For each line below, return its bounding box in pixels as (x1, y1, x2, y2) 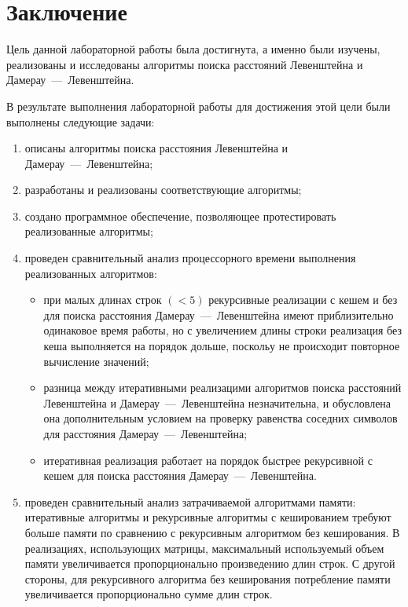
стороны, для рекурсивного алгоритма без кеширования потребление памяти (24, 570, 391, 587)
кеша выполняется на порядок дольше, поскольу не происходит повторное (43, 338, 400, 354)
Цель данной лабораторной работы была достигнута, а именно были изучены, (6, 41, 380, 57)
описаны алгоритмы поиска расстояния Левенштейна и (24, 140, 289, 156)
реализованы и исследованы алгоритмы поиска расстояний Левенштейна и (6, 56, 363, 72)
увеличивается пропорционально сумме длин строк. (24, 586, 273, 602)
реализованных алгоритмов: (24, 265, 157, 281)
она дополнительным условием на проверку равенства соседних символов (43, 410, 398, 426)
